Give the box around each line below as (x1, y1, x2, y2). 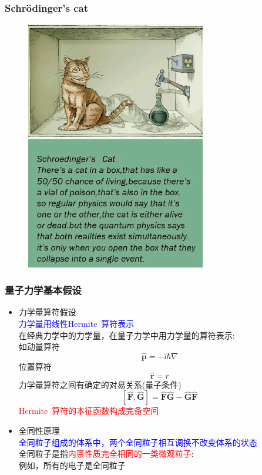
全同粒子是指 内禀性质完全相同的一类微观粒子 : (18, 447, 194, 460)
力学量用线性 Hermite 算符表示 (18, 317, 135, 329)
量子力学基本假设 (5, 283, 82, 297)
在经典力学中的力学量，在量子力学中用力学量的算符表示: (18, 329, 235, 341)
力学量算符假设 (18, 306, 76, 318)
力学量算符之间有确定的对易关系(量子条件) (18, 378, 182, 390)
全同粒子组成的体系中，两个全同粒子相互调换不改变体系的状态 (18, 436, 257, 448)
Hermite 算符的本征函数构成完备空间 (18, 404, 159, 417)
